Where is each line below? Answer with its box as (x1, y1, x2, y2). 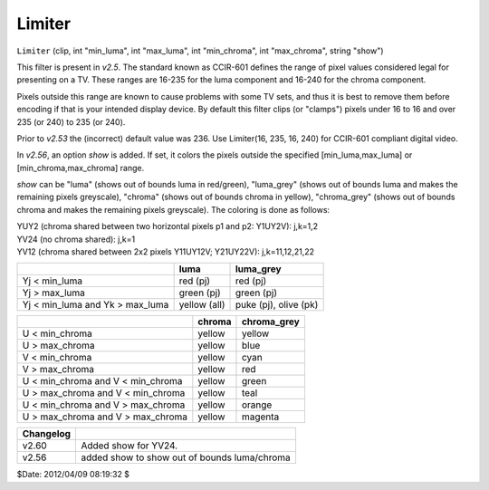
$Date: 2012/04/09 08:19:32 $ (16, 469, 130, 480)
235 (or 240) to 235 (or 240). (16, 116, 126, 127)
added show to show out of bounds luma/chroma (81, 451, 292, 464)
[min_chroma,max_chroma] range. (16, 162, 145, 173)
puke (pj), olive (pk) (235, 299, 319, 312)
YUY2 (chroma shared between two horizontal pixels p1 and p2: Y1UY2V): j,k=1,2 (16, 221, 319, 232)
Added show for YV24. (81, 439, 178, 452)
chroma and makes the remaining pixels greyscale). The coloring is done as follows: (16, 204, 331, 215)
